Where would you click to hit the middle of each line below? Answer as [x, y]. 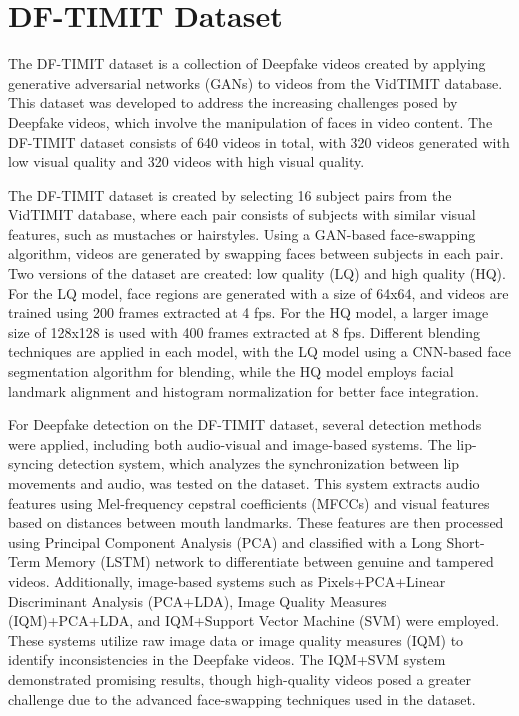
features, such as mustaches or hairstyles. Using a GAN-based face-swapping [242, 233]
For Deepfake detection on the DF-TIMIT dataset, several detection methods [245, 424]
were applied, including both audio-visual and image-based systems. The [230, 443]
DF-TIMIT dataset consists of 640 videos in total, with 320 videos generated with [259, 141]
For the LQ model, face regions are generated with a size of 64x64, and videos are [258, 292]
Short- [465, 541]
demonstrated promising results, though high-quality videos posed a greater [240, 678]
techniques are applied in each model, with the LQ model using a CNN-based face [259, 351]
